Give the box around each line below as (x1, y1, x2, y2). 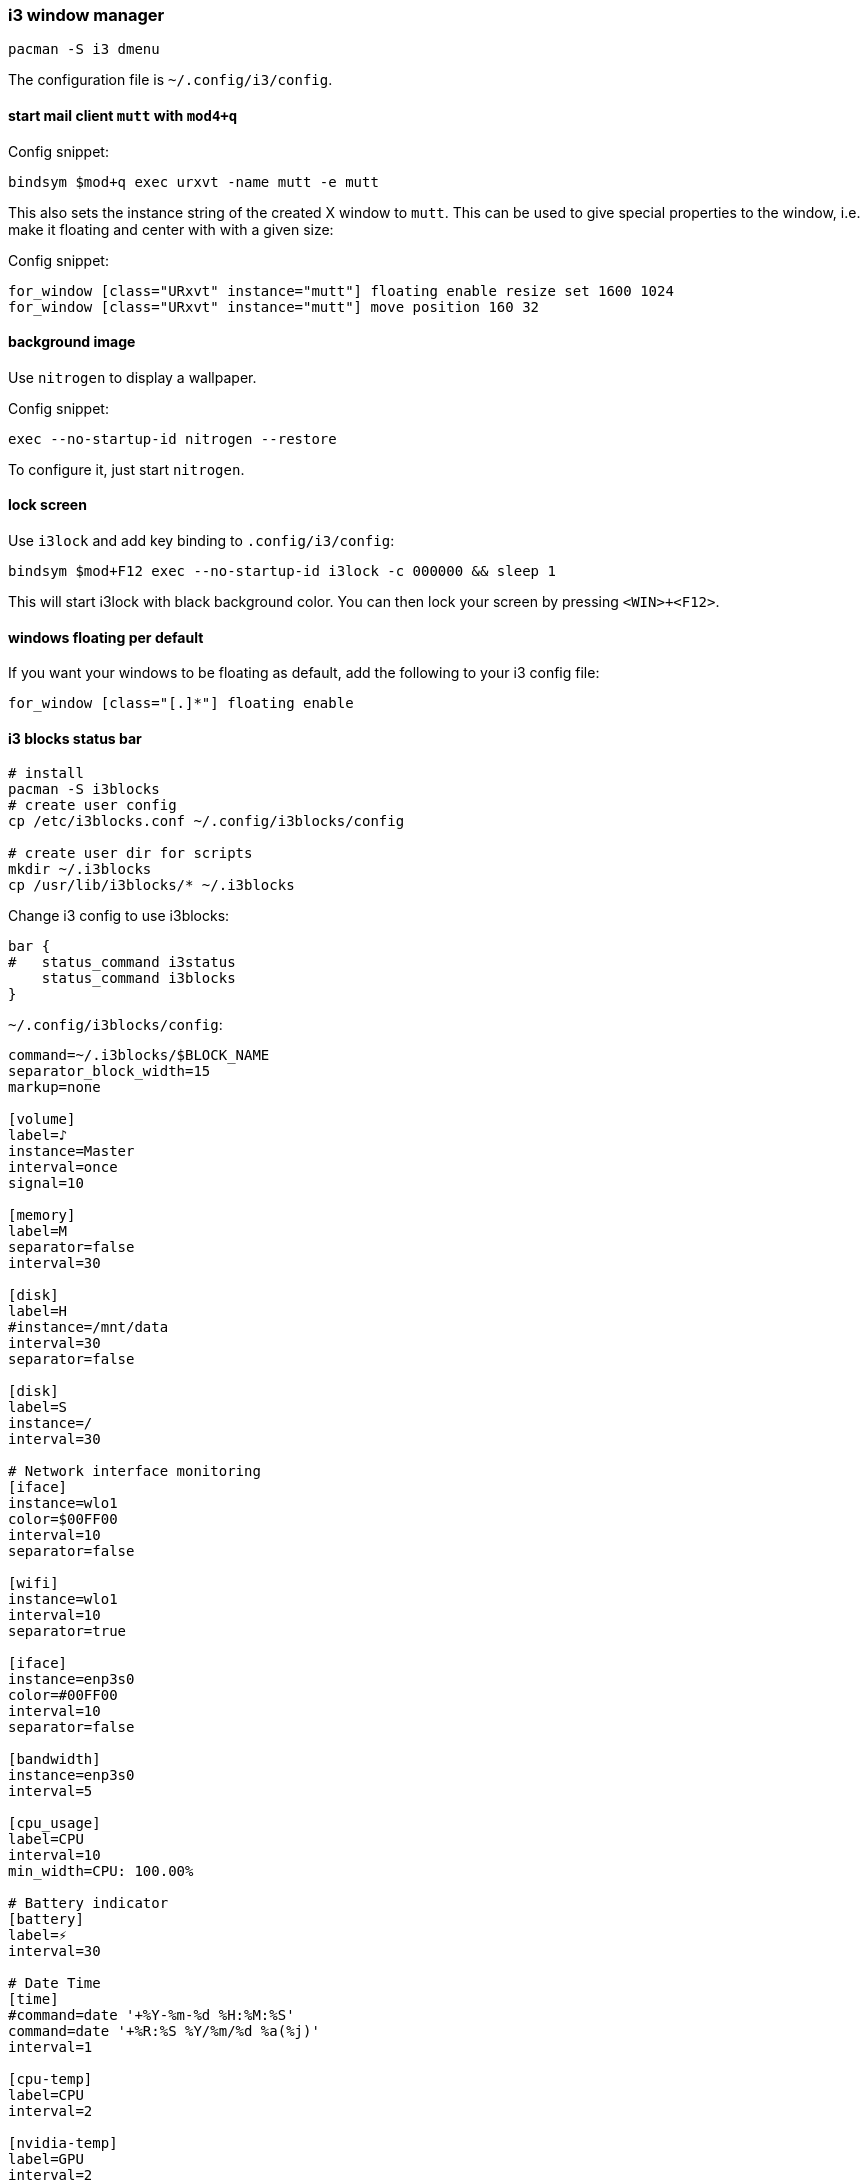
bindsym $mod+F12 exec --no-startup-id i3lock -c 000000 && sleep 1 (8, 563, 556, 580)
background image (8, 333, 136, 351)
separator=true (8, 1623, 127, 1640)
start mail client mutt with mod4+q (8, 106, 238, 124)
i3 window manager (8, 5, 165, 25)
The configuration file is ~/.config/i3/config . (8, 71, 333, 89)
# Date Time (8, 1975, 101, 1992)
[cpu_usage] (8, 1815, 101, 1832)
